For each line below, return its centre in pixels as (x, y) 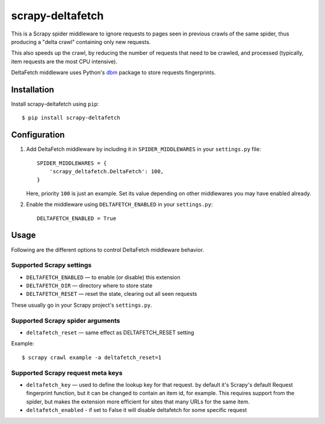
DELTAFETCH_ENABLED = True (77, 218)
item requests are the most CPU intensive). (64, 61)
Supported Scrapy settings (51, 265)
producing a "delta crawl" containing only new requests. (81, 41)
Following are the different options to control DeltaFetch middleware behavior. (108, 250)
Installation (32, 89)
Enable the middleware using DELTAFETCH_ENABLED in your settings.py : (119, 204)
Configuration (38, 135)
